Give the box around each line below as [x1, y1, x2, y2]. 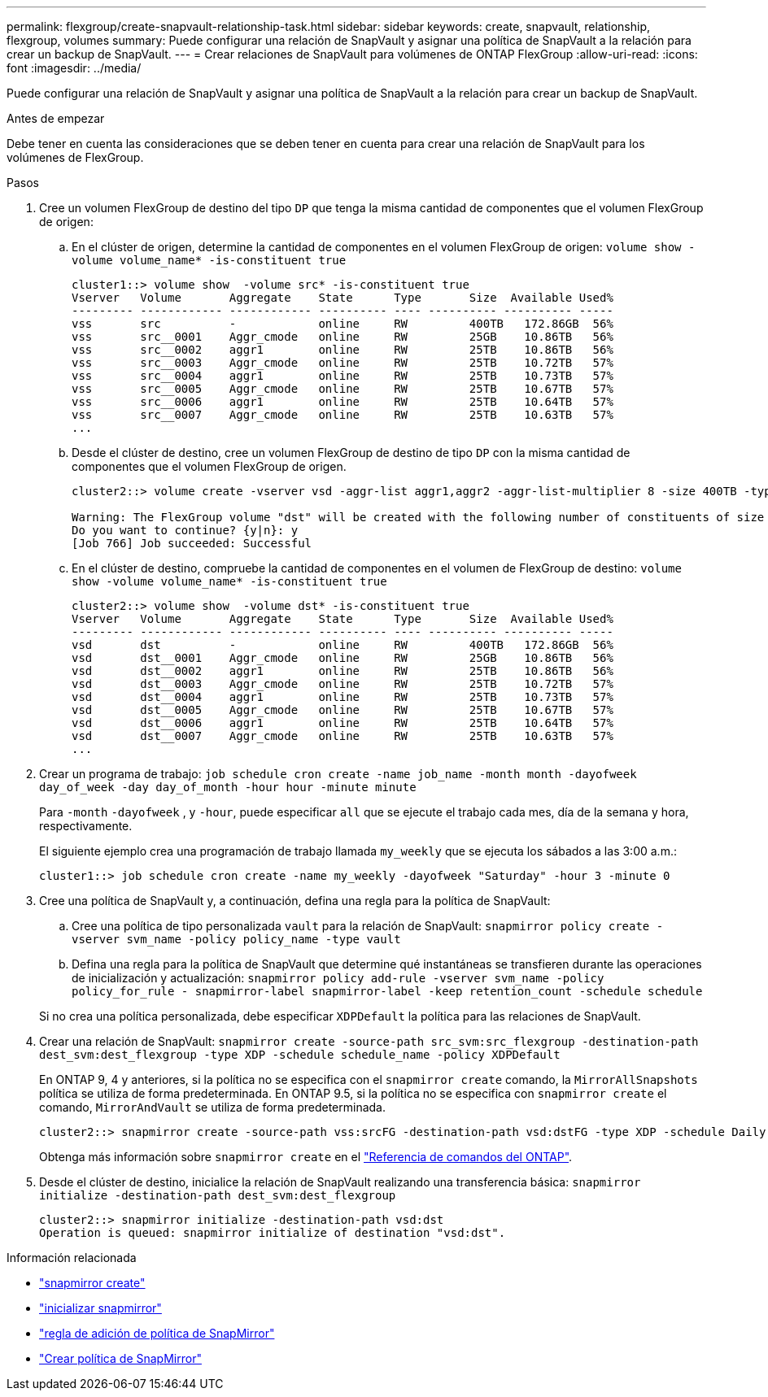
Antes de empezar [7, 111, 105, 125]
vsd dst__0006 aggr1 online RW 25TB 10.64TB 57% [72, 716, 613, 729]
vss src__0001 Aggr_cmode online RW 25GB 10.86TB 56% [72, 330, 613, 343]
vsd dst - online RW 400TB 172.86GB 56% [72, 638, 613, 651]
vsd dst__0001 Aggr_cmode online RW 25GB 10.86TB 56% [72, 651, 613, 664]
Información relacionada [7, 1251, 137, 1264]
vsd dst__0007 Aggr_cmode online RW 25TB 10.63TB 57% [72, 729, 613, 742]
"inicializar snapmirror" [39, 1301, 162, 1315]
